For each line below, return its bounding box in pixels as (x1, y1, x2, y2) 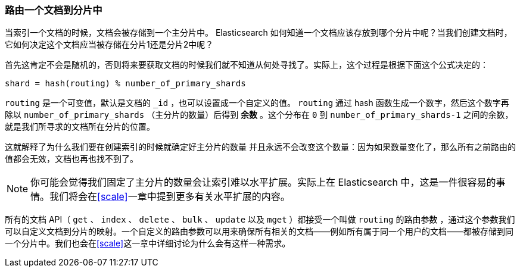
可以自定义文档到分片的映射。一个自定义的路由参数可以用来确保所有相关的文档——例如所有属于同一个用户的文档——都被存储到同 (5, 226, 513, 237)
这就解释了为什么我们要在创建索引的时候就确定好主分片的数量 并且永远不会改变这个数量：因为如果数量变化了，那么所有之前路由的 (5, 142, 516, 152)
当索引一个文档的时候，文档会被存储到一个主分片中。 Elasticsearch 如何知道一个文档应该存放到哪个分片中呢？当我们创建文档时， (5, 27, 512, 38)
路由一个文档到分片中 (5, 4, 102, 16)
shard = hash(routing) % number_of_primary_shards (5, 79, 246, 89)
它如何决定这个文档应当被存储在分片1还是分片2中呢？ (5, 39, 214, 50)
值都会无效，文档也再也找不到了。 (5, 154, 138, 164)
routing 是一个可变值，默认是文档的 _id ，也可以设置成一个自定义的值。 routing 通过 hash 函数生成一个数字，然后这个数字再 (5, 98, 509, 108)
